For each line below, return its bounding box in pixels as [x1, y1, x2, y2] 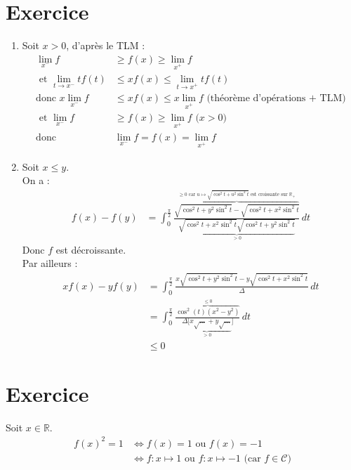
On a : [22, 173, 50, 188]
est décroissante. [55, 242, 126, 256]
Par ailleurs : [22, 256, 78, 270]
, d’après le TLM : [66, 38, 145, 53]
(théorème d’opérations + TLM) [206, 93, 346, 104]
